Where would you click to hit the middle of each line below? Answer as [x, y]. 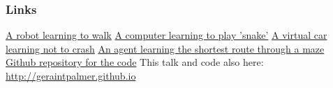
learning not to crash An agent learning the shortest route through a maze [165, 48]
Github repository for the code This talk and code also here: [135, 62]
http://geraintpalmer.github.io [71, 76]
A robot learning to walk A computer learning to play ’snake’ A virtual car [166, 35]
